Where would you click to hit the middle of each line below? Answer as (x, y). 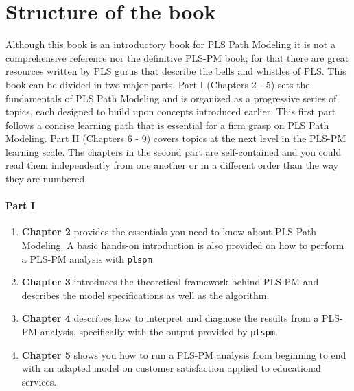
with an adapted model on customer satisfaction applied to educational (171, 368)
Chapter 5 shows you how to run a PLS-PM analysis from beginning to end (184, 354)
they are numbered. (47, 179)
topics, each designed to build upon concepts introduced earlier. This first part (171, 111)
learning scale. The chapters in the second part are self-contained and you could (174, 151)
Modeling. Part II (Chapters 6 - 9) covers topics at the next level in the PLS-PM (176, 138)
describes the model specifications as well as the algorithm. (145, 295)
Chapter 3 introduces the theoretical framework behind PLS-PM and (170, 282)
